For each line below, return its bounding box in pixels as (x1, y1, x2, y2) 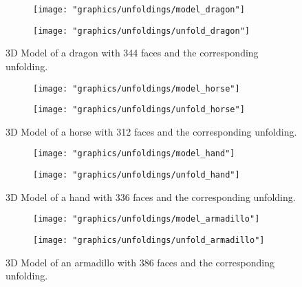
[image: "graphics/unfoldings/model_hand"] (33, 149, 235, 159)
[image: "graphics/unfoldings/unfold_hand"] (33, 170, 240, 180)
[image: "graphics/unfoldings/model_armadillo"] (33, 214, 260, 224)
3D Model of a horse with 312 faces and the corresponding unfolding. (6, 124, 297, 138)
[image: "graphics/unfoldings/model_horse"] (33, 83, 240, 94)
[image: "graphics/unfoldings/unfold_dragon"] (33, 25, 250, 36)
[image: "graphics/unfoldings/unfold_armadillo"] (33, 235, 265, 245)
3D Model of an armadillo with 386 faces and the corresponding (6, 255, 274, 269)
